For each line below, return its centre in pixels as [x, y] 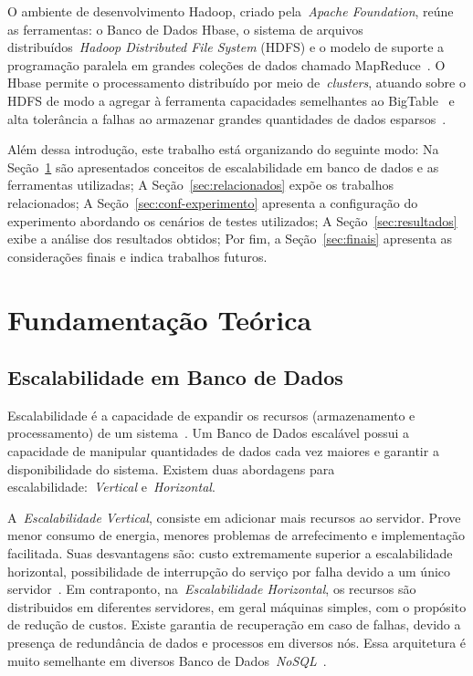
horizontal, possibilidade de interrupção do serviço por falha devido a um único [229, 571]
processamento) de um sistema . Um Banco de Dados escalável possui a [209, 433]
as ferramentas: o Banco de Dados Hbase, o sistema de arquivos [185, 29]
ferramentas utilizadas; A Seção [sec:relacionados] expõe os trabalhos [200, 185]
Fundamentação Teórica [160, 319]
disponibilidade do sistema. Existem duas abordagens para [171, 468]
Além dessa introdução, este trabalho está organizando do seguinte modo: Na [223, 149]
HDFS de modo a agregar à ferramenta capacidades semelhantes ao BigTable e [231, 100]
